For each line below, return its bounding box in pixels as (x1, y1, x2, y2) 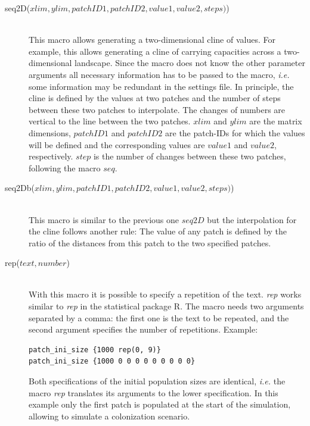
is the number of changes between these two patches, (93, 150, 286, 162)
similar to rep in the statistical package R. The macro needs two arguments (29, 300, 304, 312)
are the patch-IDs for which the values (165, 126, 305, 139)
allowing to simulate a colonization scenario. (29, 409, 190, 422)
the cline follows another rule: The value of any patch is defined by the (29, 225, 287, 237)
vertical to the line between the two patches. (29, 115, 191, 127)
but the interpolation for (207, 213, 297, 225)
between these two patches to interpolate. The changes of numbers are (29, 103, 286, 115)
